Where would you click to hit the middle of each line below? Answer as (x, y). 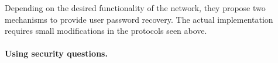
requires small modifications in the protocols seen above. (106, 31)
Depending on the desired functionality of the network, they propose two (135, 8)
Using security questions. (56, 53)
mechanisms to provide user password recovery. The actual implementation (139, 19)
